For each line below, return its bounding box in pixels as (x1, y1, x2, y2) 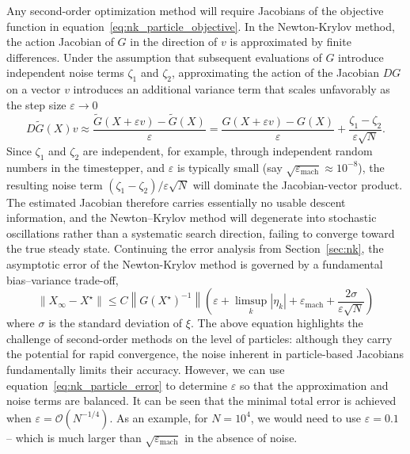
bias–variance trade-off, (6, 271, 119, 288)
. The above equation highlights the (190, 315, 363, 331)
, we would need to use (250, 409, 362, 425)
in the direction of (130, 33, 218, 50)
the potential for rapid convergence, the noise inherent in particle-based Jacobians (6, 345, 404, 362)
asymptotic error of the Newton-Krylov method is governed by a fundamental (6, 255, 383, 272)
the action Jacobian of (6, 33, 114, 50)
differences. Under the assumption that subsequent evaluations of (6, 48, 322, 65)
